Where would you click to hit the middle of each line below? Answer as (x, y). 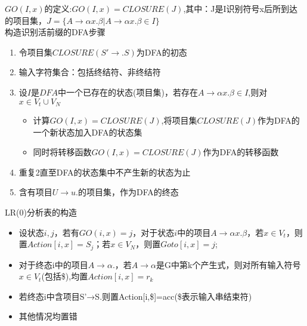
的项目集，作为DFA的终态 (128, 192)
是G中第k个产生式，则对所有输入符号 (229, 264)
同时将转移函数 (62, 152)
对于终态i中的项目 (53, 264)
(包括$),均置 (65, 276)
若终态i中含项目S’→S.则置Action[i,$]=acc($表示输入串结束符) (135, 296)
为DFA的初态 (162, 52)
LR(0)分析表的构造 (41, 212)
